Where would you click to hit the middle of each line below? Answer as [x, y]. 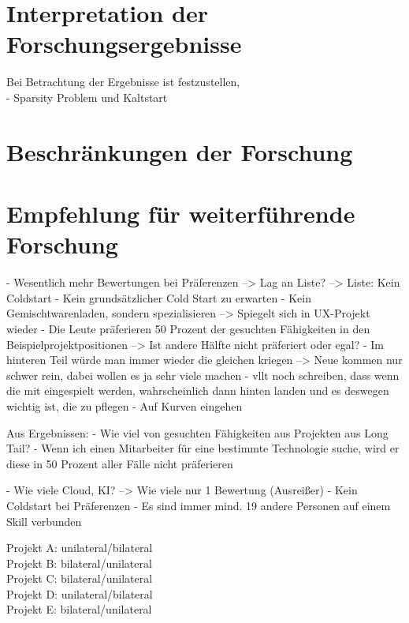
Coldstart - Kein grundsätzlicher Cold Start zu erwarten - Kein [159, 297]
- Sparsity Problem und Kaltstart [87, 97]
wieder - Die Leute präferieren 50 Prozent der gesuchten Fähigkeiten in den [188, 328]
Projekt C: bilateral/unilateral [80, 578]
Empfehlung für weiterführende [181, 214]
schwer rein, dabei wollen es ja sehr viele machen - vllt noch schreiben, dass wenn [203, 375]
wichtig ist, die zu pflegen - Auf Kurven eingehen [125, 405]
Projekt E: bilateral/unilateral [79, 609]
